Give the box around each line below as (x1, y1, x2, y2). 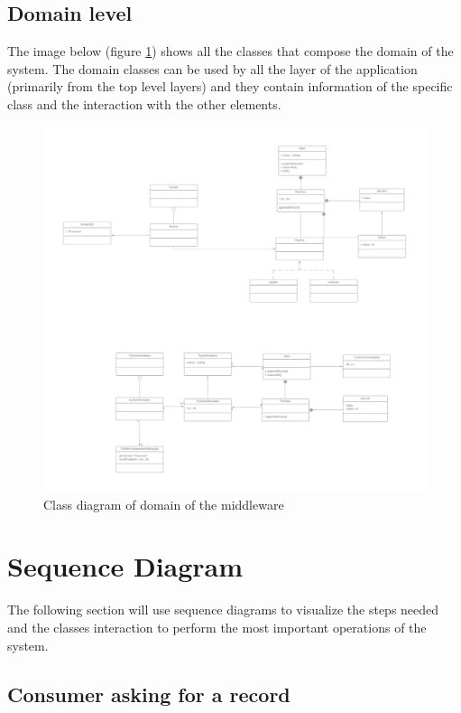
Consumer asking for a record (7, 680, 290, 708)
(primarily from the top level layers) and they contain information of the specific (7, 77, 453, 96)
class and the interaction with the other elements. (7, 94, 281, 113)
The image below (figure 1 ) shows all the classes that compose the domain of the (7, 42, 454, 61)
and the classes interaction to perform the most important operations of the (7, 618, 427, 637)
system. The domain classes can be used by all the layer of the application (7, 59, 418, 78)
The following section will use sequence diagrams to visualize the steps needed (7, 600, 439, 619)
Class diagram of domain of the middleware (43, 494, 284, 513)
